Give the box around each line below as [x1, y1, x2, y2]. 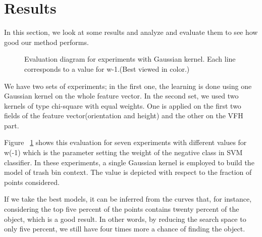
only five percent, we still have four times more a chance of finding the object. [4, 223, 245, 234]
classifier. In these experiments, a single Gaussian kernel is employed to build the [4, 157, 254, 167]
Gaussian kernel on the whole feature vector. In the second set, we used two [4, 90, 239, 101]
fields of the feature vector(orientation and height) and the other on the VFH [4, 110, 243, 121]
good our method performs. [4, 36, 89, 47]
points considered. [4, 176, 60, 187]
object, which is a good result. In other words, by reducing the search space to [4, 213, 246, 224]
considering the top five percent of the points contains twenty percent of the [4, 204, 239, 214]
